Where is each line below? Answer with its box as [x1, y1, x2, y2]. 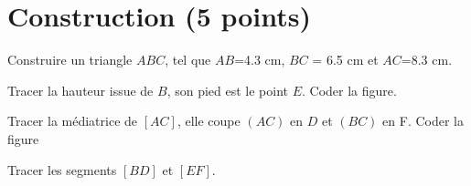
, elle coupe [177, 111, 241, 130]
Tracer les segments [7, 160, 117, 179]
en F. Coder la [382, 111, 464, 130]
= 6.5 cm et [312, 50, 379, 69]
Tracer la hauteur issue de [7, 80, 154, 99]
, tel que [165, 50, 211, 69]
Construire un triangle [7, 50, 133, 69]
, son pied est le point [166, 80, 288, 99]
